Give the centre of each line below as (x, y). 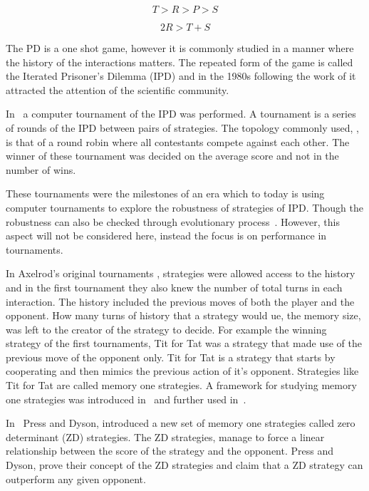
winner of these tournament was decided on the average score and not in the (172, 156)
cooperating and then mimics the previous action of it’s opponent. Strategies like (182, 371)
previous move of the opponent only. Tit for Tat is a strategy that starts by (171, 357)
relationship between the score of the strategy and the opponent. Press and (170, 451)
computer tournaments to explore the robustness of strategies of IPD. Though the (184, 207)
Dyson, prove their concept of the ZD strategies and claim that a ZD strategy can (184, 465)
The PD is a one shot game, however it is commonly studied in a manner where (180, 48)
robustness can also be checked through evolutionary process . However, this (173, 221)
